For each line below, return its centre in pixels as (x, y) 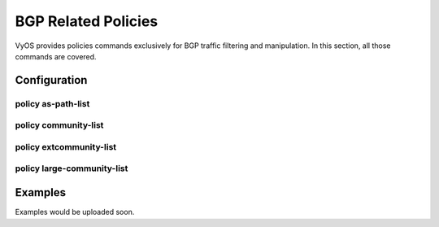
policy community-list (59, 125)
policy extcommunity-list (66, 146)
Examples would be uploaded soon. (75, 212)
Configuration (51, 80)
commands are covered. (56, 56)
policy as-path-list (52, 103)
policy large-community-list (72, 168)
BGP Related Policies (87, 21)
